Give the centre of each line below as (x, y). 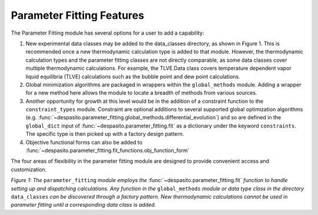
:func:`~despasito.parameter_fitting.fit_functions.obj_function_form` (107, 150)
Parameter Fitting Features (77, 15)
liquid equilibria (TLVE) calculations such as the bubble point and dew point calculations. (133, 76)
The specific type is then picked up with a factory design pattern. (105, 134)
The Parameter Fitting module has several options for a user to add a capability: (107, 33)
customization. (29, 169)
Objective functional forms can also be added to (84, 142)
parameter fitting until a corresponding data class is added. (83, 205)
